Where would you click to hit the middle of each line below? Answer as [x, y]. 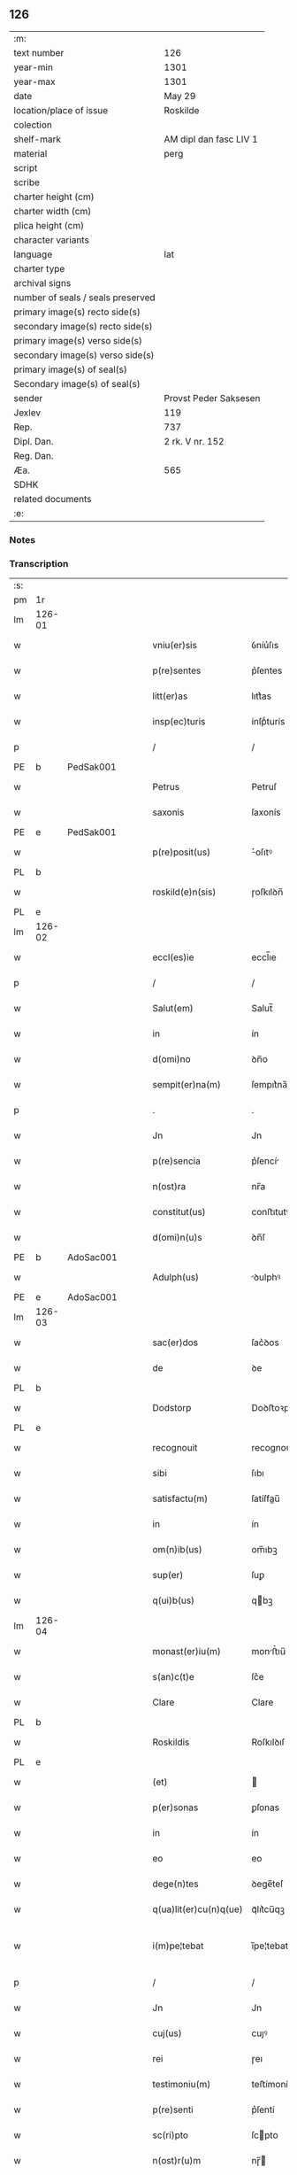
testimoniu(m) [182, 2085]
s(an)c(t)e [173, 1677]
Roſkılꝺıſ [268, 1742]
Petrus [166, 787]
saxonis [168, 812]
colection [33, 125]
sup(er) [168, 1575]
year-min [33, 67]
